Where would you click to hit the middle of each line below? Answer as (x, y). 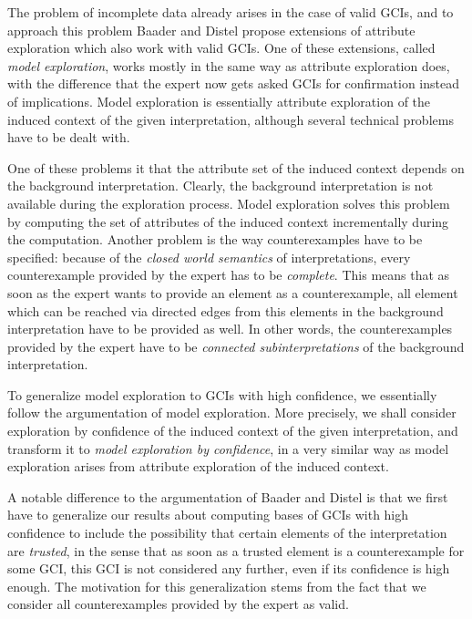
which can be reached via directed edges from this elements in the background (226, 310)
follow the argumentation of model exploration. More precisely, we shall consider (232, 413)
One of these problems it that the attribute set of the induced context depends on (236, 167)
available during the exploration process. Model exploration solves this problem (229, 203)
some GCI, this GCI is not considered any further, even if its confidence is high (229, 568)
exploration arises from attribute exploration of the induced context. (198, 466)
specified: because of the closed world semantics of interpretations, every (209, 257)
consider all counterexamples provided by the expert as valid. (178, 604)
